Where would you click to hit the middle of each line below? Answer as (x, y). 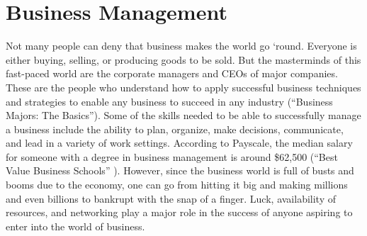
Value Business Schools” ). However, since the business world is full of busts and (180, 170)
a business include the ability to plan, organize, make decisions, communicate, (175, 129)
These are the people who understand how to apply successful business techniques (183, 87)
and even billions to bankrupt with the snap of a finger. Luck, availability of (171, 198)
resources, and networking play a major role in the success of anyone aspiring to (179, 212)
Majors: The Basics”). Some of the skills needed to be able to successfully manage (183, 115)
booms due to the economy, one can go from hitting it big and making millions (177, 185)
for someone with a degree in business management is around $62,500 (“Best (172, 156)
